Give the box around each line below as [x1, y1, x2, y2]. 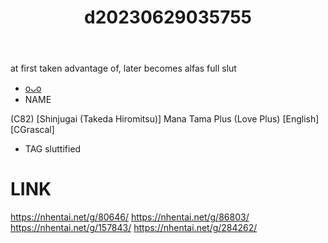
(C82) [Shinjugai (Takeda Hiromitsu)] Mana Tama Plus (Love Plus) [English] [10, 113, 320, 125]
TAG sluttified [24, 143, 82, 155]
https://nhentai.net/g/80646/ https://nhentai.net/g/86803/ [10, 211, 250, 223]
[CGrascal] [10, 124, 55, 136]
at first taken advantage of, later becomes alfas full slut [10, 62, 237, 75]
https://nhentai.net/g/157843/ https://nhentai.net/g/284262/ [10, 222, 258, 234]
